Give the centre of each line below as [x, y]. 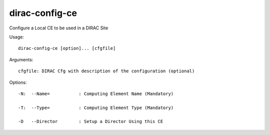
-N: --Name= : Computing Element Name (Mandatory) [96, 94]
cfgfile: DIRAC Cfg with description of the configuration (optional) [106, 71]
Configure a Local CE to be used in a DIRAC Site [59, 28]
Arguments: [21, 59]
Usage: [17, 37]
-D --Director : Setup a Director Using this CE [91, 122]
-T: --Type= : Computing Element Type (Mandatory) [96, 108]
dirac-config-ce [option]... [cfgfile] [67, 48]
